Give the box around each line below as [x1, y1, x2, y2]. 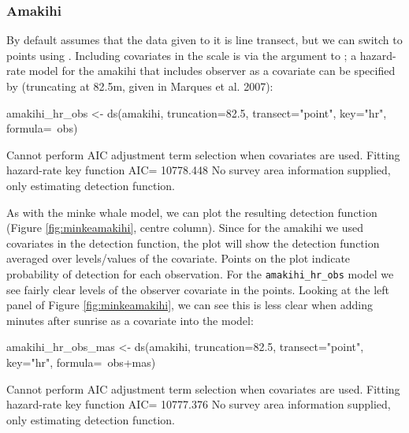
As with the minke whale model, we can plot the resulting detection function [6, 203, 377, 220]
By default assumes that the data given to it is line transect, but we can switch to [6, 32, 403, 48]
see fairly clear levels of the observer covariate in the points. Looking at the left [6, 281, 389, 297]
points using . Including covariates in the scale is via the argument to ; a [6, 47, 357, 63]
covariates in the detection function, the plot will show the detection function [6, 234, 380, 251]
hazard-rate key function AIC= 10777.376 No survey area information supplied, [6, 396, 391, 412]
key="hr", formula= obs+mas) [6, 353, 156, 370]
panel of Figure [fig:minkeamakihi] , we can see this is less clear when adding [6, 297, 373, 313]
